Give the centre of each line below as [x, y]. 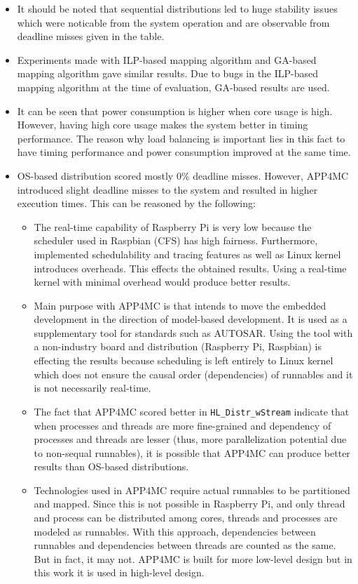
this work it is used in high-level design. [119, 572]
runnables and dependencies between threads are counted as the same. [185, 545]
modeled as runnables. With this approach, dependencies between [175, 531]
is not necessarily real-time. [92, 388]
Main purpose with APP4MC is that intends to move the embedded [180, 305]
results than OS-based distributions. [111, 466]
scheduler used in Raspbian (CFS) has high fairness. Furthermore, [176, 240]
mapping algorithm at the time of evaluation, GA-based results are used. [173, 87]
